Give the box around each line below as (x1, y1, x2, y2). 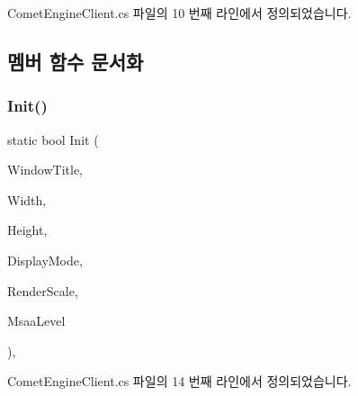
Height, (7, 220, 48, 239)
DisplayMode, (7, 250, 83, 269)
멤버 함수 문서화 (7, 47, 144, 75)
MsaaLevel (7, 311, 66, 330)
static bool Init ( (7, 130, 99, 148)
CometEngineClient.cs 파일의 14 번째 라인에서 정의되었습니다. (7, 372, 352, 391)
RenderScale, (7, 281, 78, 300)
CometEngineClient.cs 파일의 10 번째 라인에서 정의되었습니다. (7, 4, 352, 22)
